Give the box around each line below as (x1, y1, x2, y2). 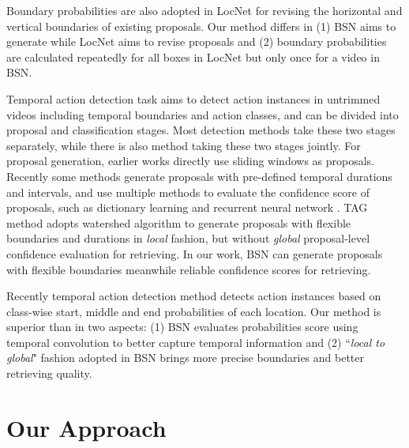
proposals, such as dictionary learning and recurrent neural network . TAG (6, 199, 368, 216)
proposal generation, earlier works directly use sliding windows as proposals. (6, 152, 375, 169)
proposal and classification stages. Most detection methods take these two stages (6, 122, 396, 138)
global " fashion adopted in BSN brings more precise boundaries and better (6, 349, 365, 366)
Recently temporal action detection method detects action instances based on (6, 288, 381, 304)
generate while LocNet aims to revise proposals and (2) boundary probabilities (6, 33, 387, 50)
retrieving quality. (6, 365, 92, 382)
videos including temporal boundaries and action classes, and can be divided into (6, 106, 399, 122)
